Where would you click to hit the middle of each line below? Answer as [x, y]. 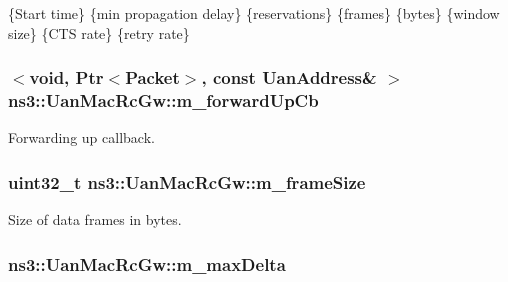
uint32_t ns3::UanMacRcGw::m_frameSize [187, 181]
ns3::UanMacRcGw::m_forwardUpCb [163, 100]
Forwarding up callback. [81, 137]
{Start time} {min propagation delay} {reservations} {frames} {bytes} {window [254, 13]
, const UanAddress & [289, 77]
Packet [152, 77]
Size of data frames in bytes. [95, 219]
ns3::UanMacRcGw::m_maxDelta [147, 263]
